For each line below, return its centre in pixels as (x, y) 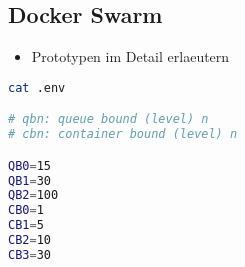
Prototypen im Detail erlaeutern (130, 56)
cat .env (37, 87)
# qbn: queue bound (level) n (108, 119)
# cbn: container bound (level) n (123, 134)
